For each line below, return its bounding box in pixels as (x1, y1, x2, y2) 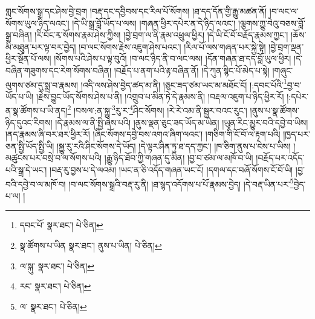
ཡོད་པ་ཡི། (5, 90, 34, 102)
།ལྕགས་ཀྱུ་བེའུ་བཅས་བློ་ (238, 16, 305, 29)
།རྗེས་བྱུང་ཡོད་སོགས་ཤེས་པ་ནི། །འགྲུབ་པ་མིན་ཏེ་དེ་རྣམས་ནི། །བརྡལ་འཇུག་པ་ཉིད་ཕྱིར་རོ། (36, 90, 284, 102)
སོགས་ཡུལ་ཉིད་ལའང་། (5, 16, 70, 29)
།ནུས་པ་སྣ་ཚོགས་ (250, 104, 299, 117)
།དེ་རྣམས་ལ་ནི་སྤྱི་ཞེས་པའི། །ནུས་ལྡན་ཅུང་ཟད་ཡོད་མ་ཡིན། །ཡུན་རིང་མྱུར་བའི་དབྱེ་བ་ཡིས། (55, 116, 308, 128)
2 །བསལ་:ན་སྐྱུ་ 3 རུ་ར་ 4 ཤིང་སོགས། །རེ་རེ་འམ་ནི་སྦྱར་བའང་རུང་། (67, 102, 247, 117)
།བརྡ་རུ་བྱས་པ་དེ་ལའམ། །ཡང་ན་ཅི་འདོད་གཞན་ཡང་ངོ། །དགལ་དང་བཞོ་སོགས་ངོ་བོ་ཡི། (50, 163, 293, 176)
